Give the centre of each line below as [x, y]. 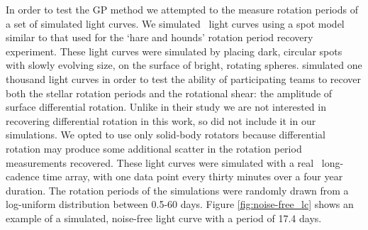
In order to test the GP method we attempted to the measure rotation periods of [182, 9]
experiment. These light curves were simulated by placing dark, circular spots [174, 51]
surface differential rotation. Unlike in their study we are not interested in [166, 107]
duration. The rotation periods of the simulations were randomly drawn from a [177, 190]
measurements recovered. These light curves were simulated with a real [160, 162]
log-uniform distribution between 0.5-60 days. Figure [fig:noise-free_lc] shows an [180, 204]
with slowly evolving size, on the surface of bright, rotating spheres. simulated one [184, 65]
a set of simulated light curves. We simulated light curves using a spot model [175, 23]
